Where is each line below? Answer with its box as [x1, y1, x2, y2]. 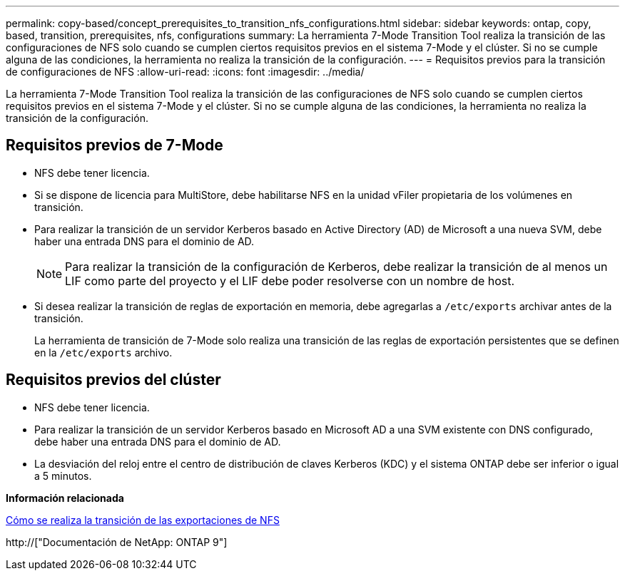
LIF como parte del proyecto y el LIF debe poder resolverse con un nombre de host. [65, 273, 515, 288]
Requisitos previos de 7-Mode [6, 136, 223, 155]
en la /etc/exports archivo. [34, 346, 173, 359]
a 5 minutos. [34, 469, 92, 482]
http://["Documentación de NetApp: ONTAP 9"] [6, 535, 228, 548]
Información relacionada [6, 491, 124, 504]
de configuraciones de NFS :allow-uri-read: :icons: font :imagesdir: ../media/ [6, 66, 365, 78]
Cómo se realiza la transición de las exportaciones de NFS [6, 513, 280, 526]
